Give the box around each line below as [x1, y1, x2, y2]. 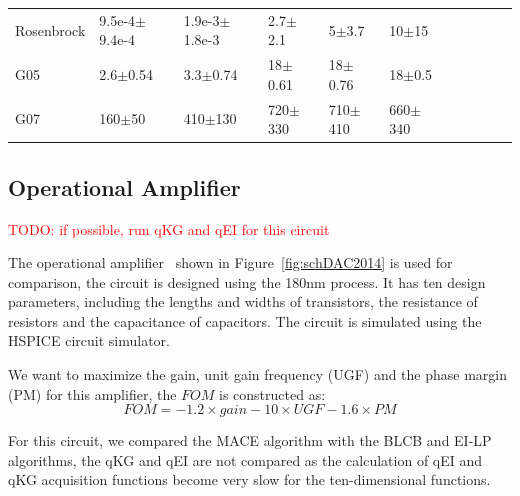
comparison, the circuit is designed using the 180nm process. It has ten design [8, 271, 486, 292]
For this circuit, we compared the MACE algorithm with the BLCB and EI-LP [8, 430, 492, 451]
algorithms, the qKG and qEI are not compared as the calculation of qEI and [8, 449, 483, 470]
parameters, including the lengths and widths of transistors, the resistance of [8, 291, 478, 312]
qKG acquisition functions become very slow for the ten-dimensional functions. [8, 469, 491, 490]
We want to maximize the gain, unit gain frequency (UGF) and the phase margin [8, 364, 508, 385]
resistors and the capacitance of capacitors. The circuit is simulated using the [8, 310, 482, 331]
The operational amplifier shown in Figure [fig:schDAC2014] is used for [8, 252, 453, 273]
